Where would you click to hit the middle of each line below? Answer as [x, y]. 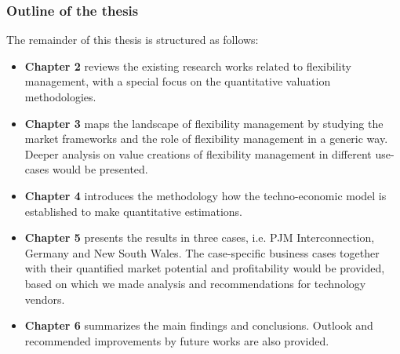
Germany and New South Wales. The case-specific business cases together [202, 252]
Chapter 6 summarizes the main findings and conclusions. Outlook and [199, 325]
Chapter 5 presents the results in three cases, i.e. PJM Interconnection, [200, 237]
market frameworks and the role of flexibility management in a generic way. [206, 139]
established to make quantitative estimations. [133, 211]
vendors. [45, 299]
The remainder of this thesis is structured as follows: [133, 40]
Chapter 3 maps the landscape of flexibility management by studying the [204, 123]
